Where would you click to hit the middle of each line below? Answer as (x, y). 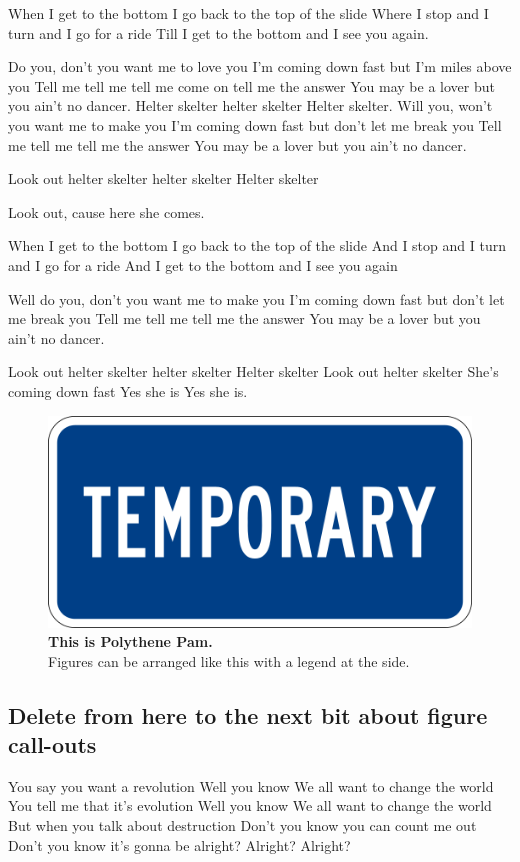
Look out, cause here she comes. (106, 211)
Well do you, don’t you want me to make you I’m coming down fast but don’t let (256, 298)
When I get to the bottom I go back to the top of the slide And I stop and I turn (257, 245)
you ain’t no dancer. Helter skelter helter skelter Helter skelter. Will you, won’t (250, 105)
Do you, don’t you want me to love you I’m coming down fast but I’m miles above (260, 66)
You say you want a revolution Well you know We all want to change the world (251, 785)
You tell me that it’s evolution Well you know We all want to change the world (250, 805)
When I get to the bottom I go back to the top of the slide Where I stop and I (248, 13)
